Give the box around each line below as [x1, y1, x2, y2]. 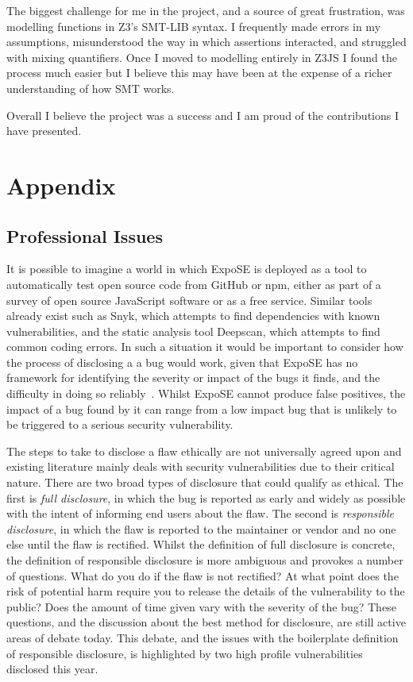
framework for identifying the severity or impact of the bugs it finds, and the [6, 369, 380, 386]
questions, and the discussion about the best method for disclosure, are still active [6, 614, 406, 630]
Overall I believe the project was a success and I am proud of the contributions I [6, 106, 399, 123]
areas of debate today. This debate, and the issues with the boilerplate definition [6, 629, 399, 645]
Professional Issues [6, 223, 163, 248]
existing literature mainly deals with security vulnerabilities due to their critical [6, 458, 395, 475]
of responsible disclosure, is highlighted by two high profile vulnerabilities [6, 645, 363, 661]
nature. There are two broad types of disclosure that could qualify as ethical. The [6, 474, 403, 491]
